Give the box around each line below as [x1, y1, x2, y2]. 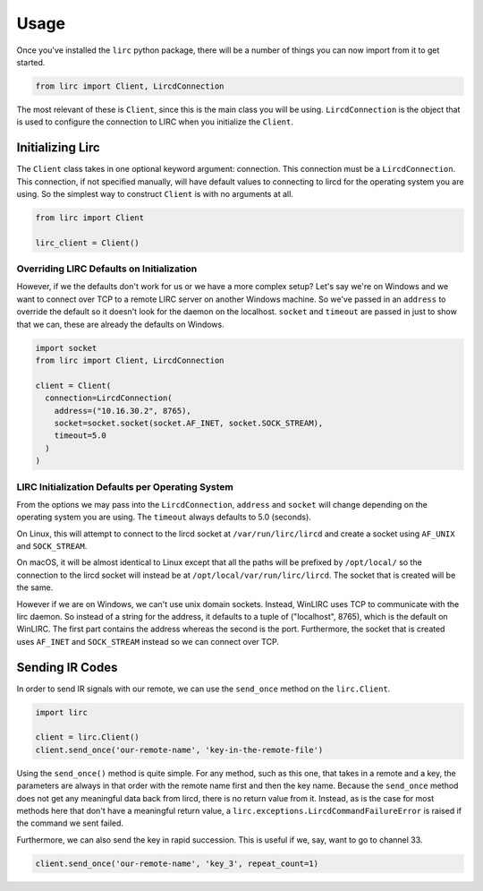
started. [16, 56, 46, 67]
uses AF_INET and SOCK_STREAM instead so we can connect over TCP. [16, 636, 279, 647]
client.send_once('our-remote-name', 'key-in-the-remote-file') [35, 744, 324, 755]
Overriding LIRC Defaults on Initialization [16, 262, 198, 275]
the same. [16, 582, 54, 593]
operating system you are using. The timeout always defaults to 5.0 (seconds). [16, 511, 312, 523]
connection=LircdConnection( [45, 393, 174, 403]
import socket [35, 343, 97, 353]
